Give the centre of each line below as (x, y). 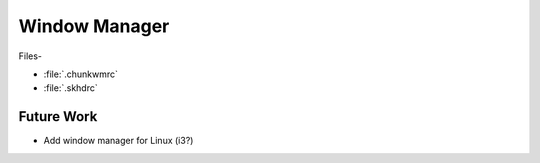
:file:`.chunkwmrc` (81, 74)
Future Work (58, 116)
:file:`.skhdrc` (71, 88)
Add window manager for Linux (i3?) (118, 141)
